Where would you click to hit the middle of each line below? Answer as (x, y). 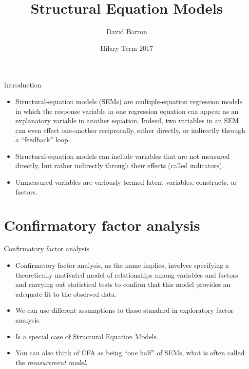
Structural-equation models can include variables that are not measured (123, 156)
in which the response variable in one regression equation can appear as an (127, 111)
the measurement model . (51, 362)
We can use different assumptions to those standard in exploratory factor (124, 310)
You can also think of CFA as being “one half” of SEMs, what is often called (130, 353)
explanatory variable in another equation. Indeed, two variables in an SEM (127, 120)
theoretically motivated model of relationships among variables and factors (127, 274)
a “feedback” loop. (43, 140)
